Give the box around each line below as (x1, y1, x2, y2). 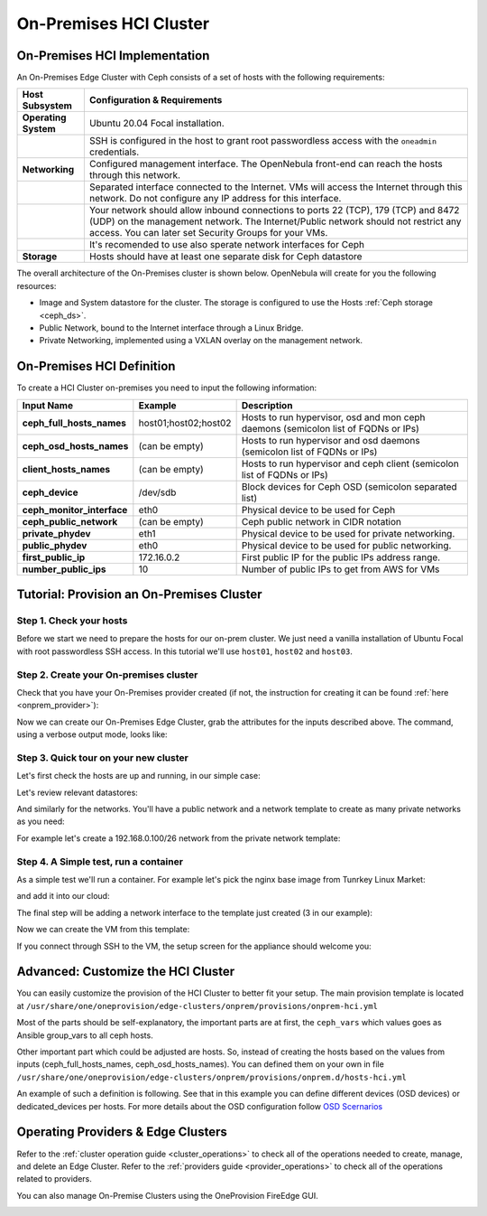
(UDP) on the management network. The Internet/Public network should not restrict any (88, 215, 462, 228)
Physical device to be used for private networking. (241, 527, 455, 539)
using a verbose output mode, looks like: (16, 729, 168, 740)
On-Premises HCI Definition (16, 359, 176, 374)
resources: (16, 280, 57, 291)
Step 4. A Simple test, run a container (16, 855, 184, 867)
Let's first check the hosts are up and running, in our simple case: (16, 771, 261, 781)
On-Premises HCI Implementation (16, 48, 210, 63)
